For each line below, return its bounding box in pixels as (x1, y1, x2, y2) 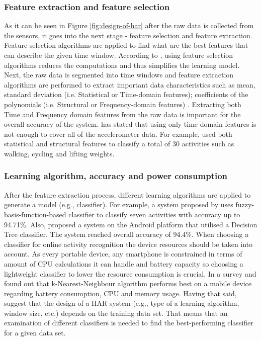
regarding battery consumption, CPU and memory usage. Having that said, (4, 288, 237, 298)
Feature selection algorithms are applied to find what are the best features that (4, 40, 248, 50)
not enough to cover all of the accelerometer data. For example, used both (4, 128, 232, 139)
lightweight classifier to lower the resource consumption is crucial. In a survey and (4, 268, 256, 279)
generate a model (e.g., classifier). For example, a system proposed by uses (4, 199, 233, 210)
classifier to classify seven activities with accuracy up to (68, 209, 240, 219)
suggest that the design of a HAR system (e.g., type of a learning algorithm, (4, 298, 239, 308)
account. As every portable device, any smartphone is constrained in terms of (4, 248, 242, 259)
